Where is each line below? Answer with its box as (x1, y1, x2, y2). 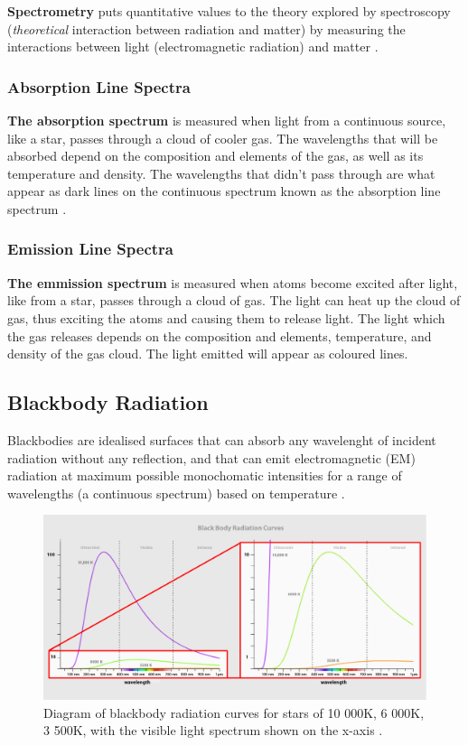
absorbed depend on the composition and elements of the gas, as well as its (7, 146, 424, 165)
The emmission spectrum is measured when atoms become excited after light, (7, 273, 458, 292)
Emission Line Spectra (7, 237, 173, 260)
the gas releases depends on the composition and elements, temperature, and (7, 326, 432, 345)
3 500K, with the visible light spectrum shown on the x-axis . (43, 721, 383, 740)
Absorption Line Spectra (7, 75, 191, 98)
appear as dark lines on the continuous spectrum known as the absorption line (7, 182, 441, 200)
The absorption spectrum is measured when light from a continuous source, (7, 111, 446, 129)
